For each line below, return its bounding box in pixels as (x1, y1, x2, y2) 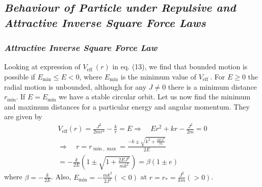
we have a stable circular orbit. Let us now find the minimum (59, 91, 251, 102)
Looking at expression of (4, 61, 81, 72)
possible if (4, 71, 35, 82)
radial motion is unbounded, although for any (4, 81, 147, 92)
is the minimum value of (120, 71, 197, 82)
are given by (4, 111, 42, 122)
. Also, (51, 171, 71, 182)
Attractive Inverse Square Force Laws (4, 14, 206, 30)
